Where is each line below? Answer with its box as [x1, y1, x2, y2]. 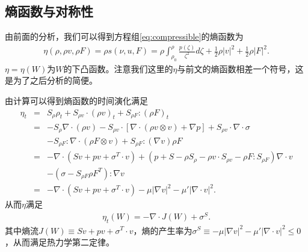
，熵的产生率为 [133, 224, 192, 236]
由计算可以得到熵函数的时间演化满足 [5, 94, 148, 107]
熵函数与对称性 [5, 2, 93, 20]
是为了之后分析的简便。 [5, 74, 97, 87]
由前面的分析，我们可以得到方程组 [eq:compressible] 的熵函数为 [5, 30, 244, 43]
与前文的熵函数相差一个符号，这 [177, 62, 304, 75]
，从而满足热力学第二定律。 [5, 236, 114, 248]
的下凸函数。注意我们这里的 [63, 62, 173, 75]
